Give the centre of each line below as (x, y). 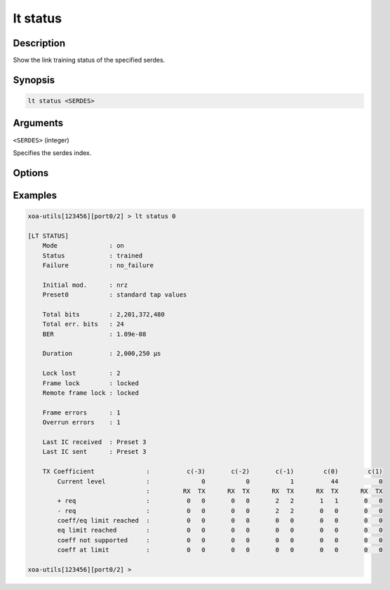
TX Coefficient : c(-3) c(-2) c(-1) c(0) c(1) (213, 471)
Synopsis (34, 80)
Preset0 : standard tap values (115, 295)
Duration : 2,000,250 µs (102, 354)
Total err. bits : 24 (83, 324)
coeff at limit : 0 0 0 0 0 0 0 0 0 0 (220, 550)
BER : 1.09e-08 (94, 334)
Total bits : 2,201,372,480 (103, 314)
